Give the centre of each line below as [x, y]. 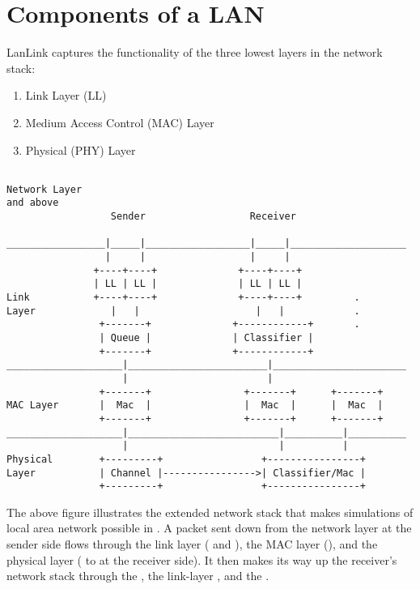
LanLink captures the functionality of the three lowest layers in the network [195, 52]
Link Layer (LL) [66, 95]
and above [33, 203]
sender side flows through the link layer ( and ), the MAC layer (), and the [192, 544]
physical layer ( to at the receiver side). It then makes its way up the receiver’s [202, 559]
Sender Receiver [203, 217]
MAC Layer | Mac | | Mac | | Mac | [195, 405]
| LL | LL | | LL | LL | [198, 284]
